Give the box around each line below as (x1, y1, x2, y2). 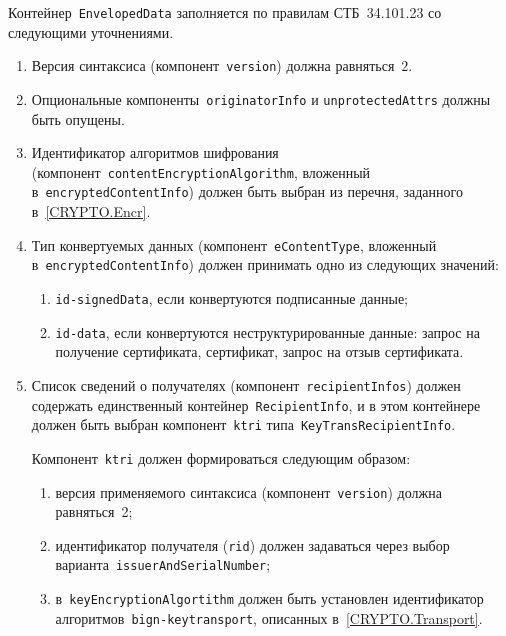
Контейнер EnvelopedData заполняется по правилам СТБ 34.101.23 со (8, 2, 442, 22)
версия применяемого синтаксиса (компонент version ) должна (55, 481, 442, 502)
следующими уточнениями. (8, 21, 174, 42)
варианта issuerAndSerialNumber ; (55, 554, 271, 575)
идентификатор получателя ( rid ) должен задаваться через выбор (55, 534, 450, 555)
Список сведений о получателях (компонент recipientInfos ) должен (31, 374, 461, 395)
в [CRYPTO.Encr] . (31, 201, 151, 222)
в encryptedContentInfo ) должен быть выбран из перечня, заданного (31, 181, 463, 202)
